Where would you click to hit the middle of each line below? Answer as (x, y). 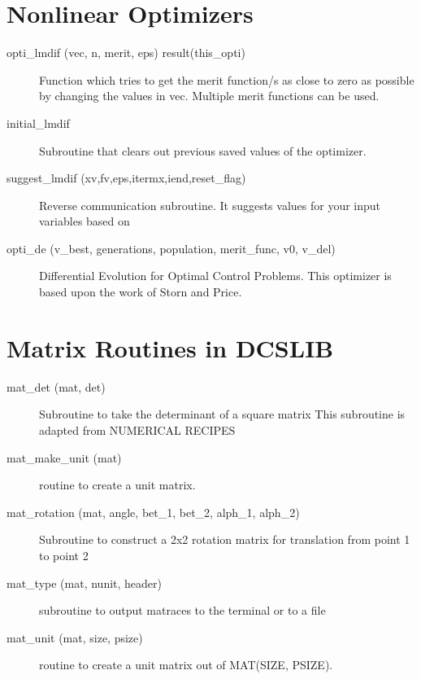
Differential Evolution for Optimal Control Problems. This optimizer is (215, 276)
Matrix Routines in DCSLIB (170, 347)
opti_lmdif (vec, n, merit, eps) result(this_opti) (126, 53)
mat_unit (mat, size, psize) (75, 637)
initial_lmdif (38, 123)
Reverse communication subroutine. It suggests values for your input (210, 205)
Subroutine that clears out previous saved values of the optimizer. (203, 150)
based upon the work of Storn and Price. (141, 292)
